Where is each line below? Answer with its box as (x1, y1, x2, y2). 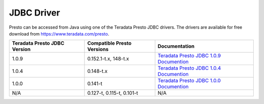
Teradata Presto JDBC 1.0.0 (157, 77, 221, 84)
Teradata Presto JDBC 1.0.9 (157, 52, 221, 59)
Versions (87, 46, 109, 53)
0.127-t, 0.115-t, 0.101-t (87, 90, 138, 97)
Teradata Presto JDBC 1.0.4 (157, 65, 221, 71)
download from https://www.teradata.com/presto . (9, 31, 110, 36)
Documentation (157, 43, 195, 50)
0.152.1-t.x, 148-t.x (87, 55, 130, 62)
